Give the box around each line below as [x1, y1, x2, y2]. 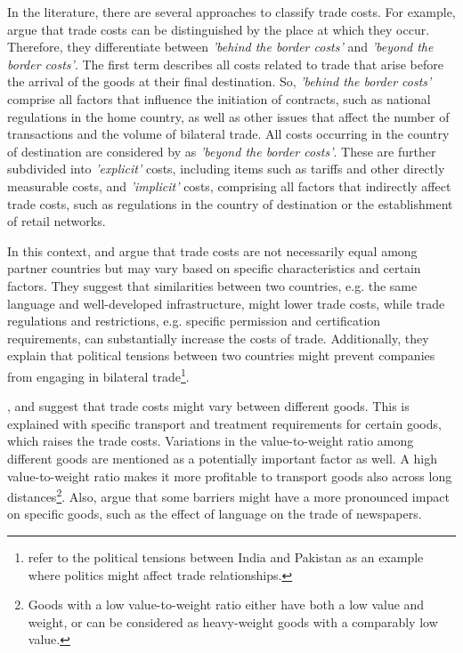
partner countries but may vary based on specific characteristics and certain [7, 259, 421, 278]
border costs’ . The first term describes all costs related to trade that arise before [7, 54, 443, 73]
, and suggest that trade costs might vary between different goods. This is [7, 397, 410, 415]
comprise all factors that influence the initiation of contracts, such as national [7, 89, 431, 108]
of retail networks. [7, 212, 106, 230]
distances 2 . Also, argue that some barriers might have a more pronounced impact [7, 485, 450, 505]
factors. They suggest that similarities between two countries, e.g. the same [7, 276, 418, 294]
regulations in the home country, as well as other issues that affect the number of [7, 107, 450, 125]
